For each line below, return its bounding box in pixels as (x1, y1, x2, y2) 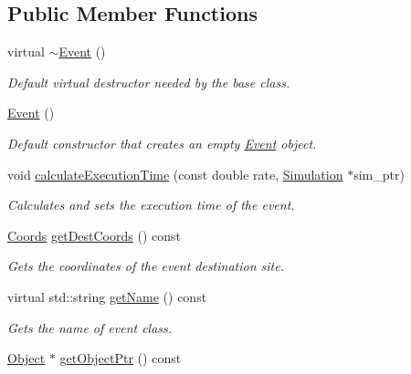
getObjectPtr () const (59, 348, 182, 368)
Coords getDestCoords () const (7, 225, 181, 244)
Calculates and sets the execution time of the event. (7, 195, 295, 214)
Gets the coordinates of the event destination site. (7, 256, 284, 275)
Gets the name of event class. (7, 317, 173, 337)
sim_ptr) (353, 164, 405, 183)
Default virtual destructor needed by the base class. (7, 72, 290, 91)
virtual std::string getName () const (7, 286, 207, 306)
